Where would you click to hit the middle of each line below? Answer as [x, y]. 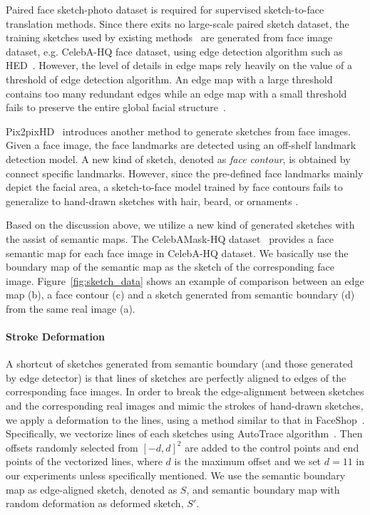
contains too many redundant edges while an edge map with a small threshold [176, 93]
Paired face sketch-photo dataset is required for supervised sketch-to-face [165, 9]
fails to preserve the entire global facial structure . [116, 107]
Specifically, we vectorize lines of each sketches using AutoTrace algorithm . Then [184, 433]
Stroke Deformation [55, 337]
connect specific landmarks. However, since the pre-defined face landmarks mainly [185, 173]
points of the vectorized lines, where [84, 461]
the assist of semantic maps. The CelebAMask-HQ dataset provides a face [170, 238]
